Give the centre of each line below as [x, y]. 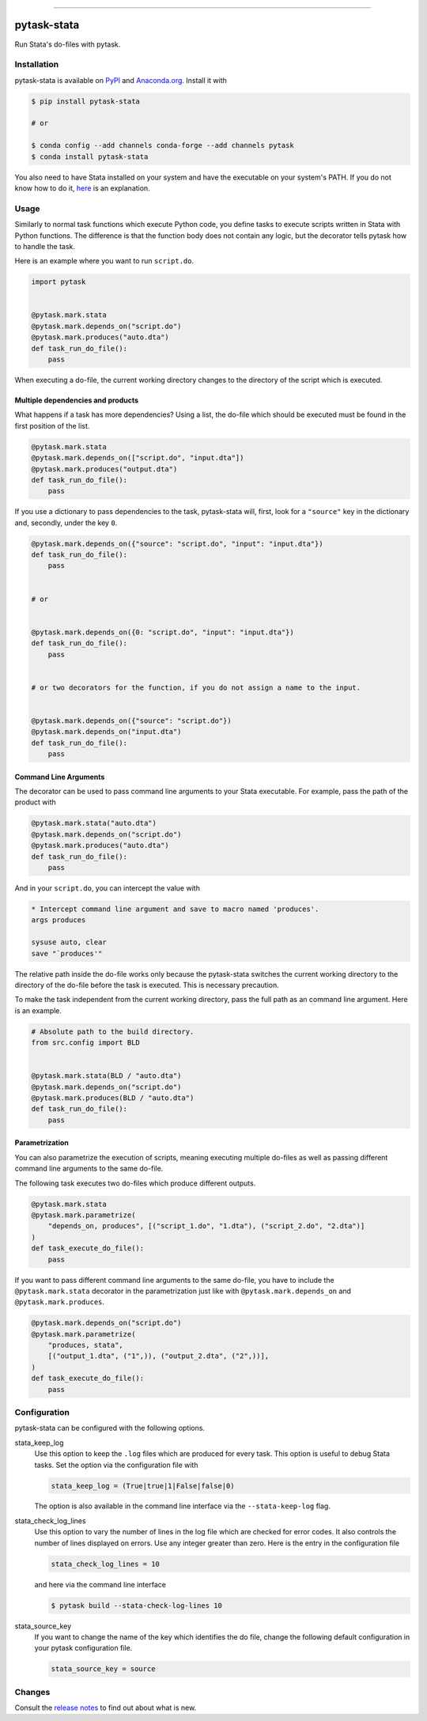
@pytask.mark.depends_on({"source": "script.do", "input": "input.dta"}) [177, 543]
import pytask [59, 282]
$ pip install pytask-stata [85, 101]
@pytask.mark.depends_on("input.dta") [106, 732]
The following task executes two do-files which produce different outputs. [135, 1183]
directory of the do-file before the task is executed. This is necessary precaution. [147, 985]
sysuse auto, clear [69, 942]
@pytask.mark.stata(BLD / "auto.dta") [106, 1076]
